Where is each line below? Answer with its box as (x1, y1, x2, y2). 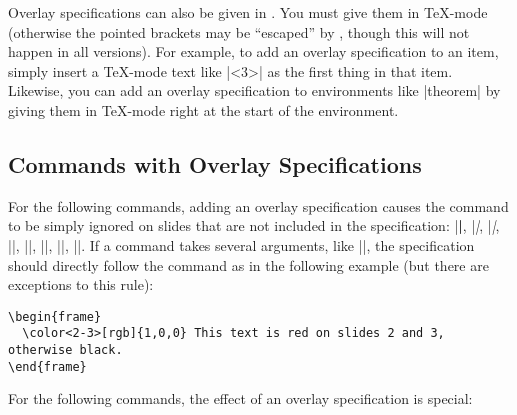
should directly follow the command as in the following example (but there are (8, 254, 489, 275)
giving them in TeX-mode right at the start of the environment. (8, 99, 399, 120)
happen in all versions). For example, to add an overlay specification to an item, (8, 41, 499, 62)
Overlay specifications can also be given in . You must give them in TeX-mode (8, 2, 488, 22)
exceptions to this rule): (8, 274, 154, 295)
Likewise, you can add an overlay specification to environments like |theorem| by (8, 80, 501, 101)
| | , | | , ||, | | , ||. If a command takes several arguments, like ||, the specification (8, 234, 475, 255)
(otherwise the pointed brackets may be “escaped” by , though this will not (8, 21, 470, 42)
